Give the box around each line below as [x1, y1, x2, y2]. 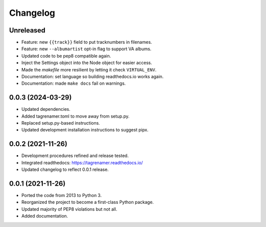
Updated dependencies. [21, 106, 71, 112]
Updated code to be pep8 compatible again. [21, 53, 111, 59]
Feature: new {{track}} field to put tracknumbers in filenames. [21, 39, 152, 45]
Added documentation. [21, 213, 68, 219]
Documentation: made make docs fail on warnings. [21, 80, 126, 86]
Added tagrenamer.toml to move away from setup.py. [21, 113, 130, 119]
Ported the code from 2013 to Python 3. [21, 193, 102, 198]
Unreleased [9, 26, 46, 34]
